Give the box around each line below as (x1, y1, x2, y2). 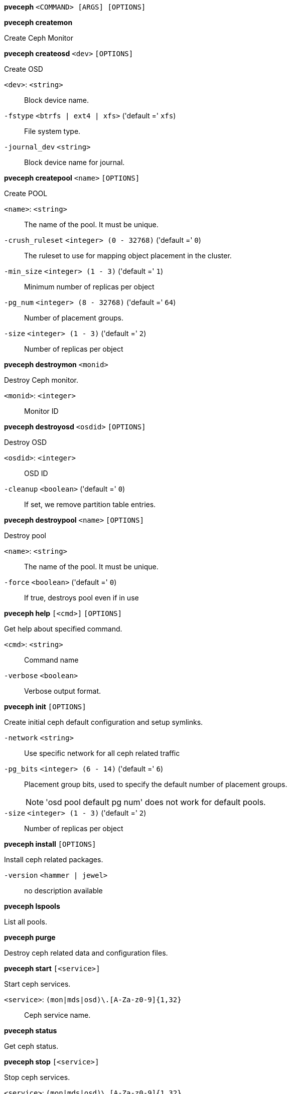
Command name (24, 656, 79, 664)
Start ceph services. (4, 980, 71, 988)
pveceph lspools (4, 902, 60, 910)
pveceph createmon (4, 18, 73, 27)
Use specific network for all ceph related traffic (24, 749, 180, 757)
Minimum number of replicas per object (24, 282, 155, 291)
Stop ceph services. (4, 1073, 70, 1081)
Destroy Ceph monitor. (4, 376, 78, 384)
